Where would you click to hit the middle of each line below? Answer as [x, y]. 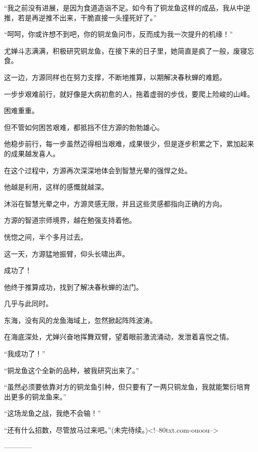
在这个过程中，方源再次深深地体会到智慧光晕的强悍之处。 [98, 170]
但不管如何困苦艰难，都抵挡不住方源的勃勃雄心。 [84, 127]
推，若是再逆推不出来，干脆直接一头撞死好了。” [80, 17]
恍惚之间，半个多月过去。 [46, 236]
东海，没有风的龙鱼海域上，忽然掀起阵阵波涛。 [80, 320]
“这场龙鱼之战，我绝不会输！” [53, 413]
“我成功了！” [25, 354]
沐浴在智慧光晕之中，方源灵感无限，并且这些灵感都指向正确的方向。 [115, 203]
